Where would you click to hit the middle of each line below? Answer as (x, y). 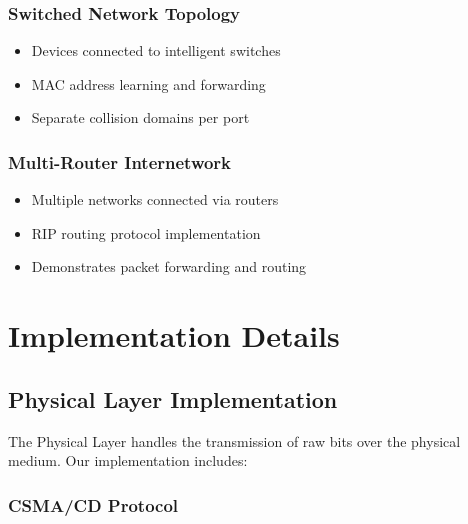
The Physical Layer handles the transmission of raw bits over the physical (234, 440)
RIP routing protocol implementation (146, 232)
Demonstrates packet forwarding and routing (169, 266)
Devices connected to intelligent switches (156, 50)
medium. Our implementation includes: (128, 460)
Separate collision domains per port (140, 117)
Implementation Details (174, 335)
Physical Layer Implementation (173, 398)
